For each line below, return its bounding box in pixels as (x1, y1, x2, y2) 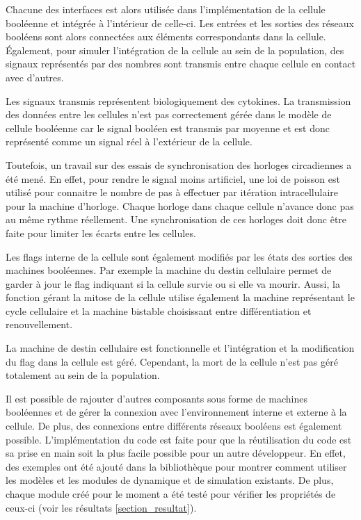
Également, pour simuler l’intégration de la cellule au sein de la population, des (6, 42, 344, 57)
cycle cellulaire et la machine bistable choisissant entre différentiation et (6, 303, 312, 318)
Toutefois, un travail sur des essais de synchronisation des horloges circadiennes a (6, 157, 352, 172)
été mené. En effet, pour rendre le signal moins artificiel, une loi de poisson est (6, 171, 340, 186)
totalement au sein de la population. (6, 368, 160, 382)
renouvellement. (6, 317, 73, 332)
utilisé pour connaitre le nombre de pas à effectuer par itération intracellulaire (6, 185, 339, 200)
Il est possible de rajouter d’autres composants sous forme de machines (6, 391, 308, 405)
